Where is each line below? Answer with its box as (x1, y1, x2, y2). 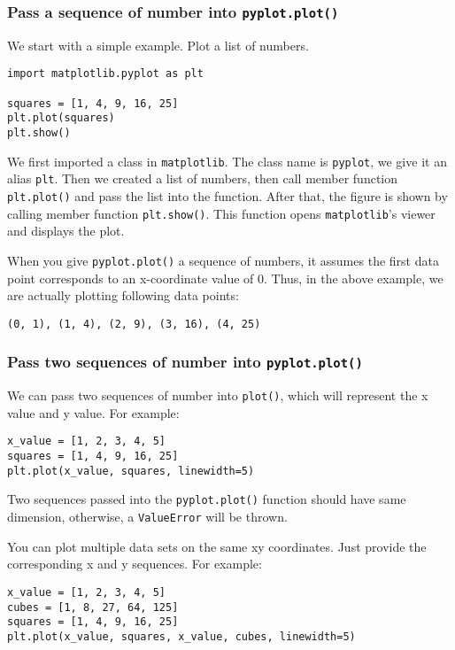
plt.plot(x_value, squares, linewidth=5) (7, 464, 255, 477)
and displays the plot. (7, 221, 125, 240)
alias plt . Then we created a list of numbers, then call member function (7, 169, 398, 188)
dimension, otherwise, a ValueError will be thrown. (7, 507, 288, 526)
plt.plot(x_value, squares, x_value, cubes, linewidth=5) (7, 630, 356, 643)
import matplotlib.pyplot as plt (7, 67, 204, 81)
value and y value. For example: (7, 403, 180, 422)
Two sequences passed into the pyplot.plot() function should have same (7, 490, 406, 508)
